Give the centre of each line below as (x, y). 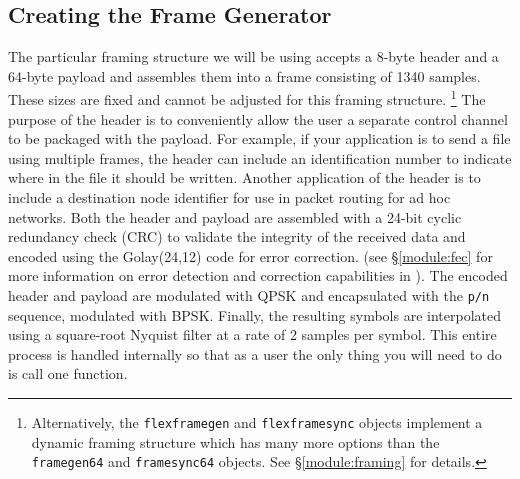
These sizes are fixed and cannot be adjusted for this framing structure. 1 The (247, 98)
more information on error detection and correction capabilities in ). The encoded (258, 275)
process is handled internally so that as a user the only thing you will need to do (255, 353)
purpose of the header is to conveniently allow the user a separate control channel (258, 118)
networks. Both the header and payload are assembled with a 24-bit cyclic (235, 216)
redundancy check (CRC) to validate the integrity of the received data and (237, 236)
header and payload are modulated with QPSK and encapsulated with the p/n (249, 294)
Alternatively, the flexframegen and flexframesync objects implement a (257, 422)
